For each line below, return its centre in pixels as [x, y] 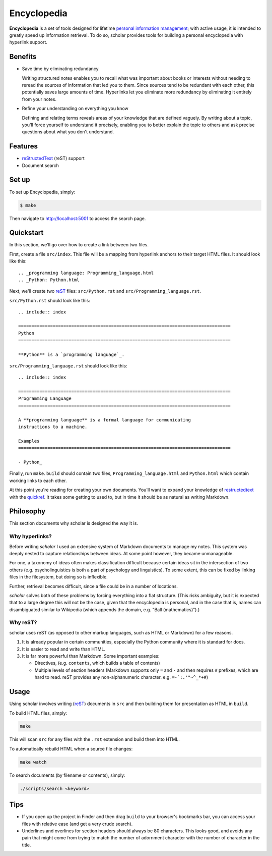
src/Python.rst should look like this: [50, 300]
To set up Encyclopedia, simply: [42, 192]
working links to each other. [38, 480]
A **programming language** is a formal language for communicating [105, 420]
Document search [40, 165]
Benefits [23, 57]
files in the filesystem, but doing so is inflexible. [58, 577]
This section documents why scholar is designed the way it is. [74, 523]
